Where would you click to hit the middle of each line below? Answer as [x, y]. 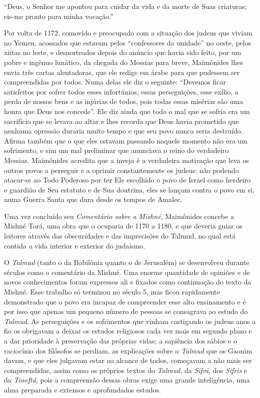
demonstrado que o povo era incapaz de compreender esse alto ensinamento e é [125, 301]
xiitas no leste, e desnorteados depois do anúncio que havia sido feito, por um [123, 52]
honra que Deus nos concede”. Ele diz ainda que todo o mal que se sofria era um [127, 111]
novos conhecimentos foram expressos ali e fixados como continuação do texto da [128, 282]
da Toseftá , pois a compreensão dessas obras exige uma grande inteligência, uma [127, 380]
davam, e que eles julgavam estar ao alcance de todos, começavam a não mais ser [128, 360]
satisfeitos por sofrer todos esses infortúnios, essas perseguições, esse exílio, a [121, 91]
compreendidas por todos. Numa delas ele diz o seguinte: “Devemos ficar [115, 82]
